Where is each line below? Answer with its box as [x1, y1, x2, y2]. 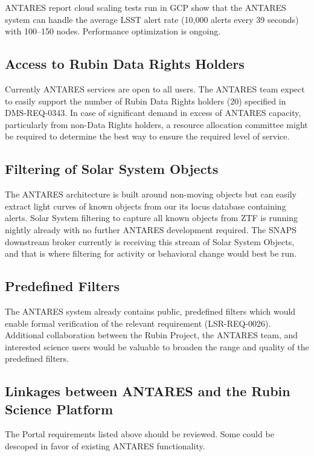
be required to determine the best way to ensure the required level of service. [5, 130, 290, 143]
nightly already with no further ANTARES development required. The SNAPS [5, 223, 297, 236]
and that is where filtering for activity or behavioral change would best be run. [5, 247, 297, 260]
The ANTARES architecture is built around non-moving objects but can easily [5, 188, 296, 201]
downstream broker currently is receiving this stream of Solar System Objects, [5, 235, 295, 248]
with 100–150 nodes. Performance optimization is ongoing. [5, 25, 221, 37]
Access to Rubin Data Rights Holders [5, 54, 245, 73]
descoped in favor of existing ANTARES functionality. [5, 440, 205, 452]
